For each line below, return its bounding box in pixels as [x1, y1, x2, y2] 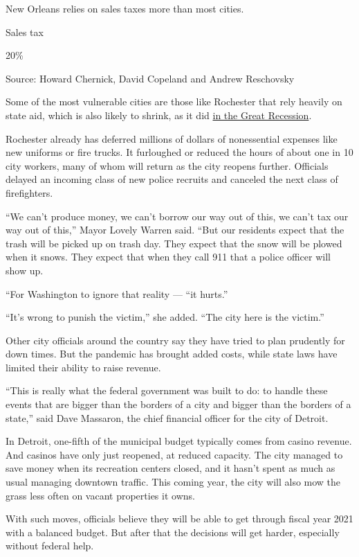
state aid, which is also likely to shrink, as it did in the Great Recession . [6, 107, 312, 122]
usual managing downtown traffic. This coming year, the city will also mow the [6, 475, 341, 489]
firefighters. [6, 185, 53, 200]
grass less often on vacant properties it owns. [6, 488, 195, 502]
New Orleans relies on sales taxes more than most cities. [6, 1, 244, 15]
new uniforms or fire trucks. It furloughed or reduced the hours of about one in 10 [6, 145, 353, 159]
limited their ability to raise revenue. [6, 360, 161, 374]
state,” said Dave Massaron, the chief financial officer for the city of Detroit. [6, 410, 329, 425]
